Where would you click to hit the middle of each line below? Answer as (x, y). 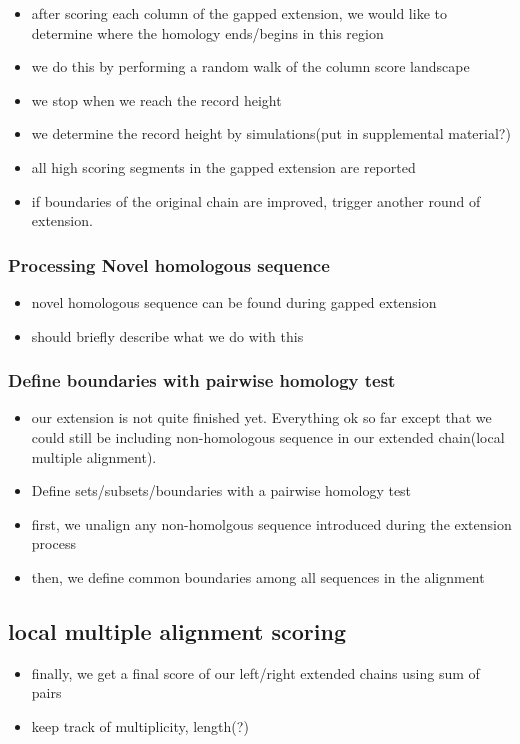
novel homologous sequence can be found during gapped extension (234, 301)
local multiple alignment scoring (177, 630)
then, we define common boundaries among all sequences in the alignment (258, 576)
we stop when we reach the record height (156, 99)
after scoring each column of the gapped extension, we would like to (239, 13)
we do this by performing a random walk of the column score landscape (250, 66)
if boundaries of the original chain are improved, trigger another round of (256, 200)
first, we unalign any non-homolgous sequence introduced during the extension (271, 523)
